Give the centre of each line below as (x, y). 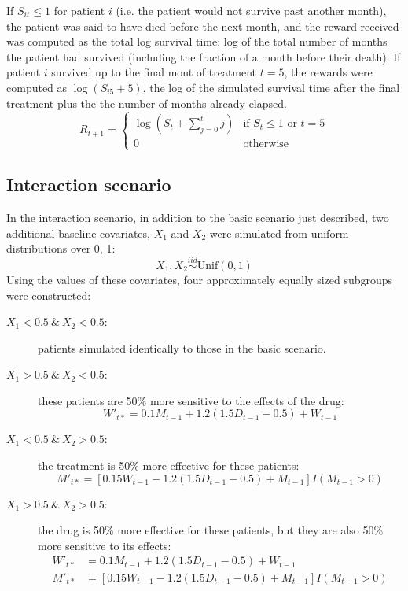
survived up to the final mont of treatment (154, 72)
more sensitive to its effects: (105, 545)
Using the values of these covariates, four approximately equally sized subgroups (200, 279)
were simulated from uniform (279, 233)
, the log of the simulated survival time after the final (271, 87)
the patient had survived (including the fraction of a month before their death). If (204, 56)
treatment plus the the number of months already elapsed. (147, 103)
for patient (79, 10)
